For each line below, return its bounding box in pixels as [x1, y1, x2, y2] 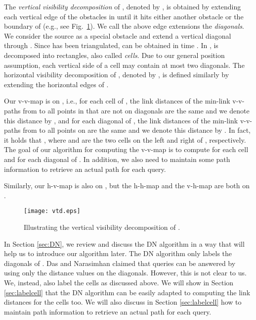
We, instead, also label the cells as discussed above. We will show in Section [4, 277, 234, 287]
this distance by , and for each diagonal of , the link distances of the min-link [4, 115, 238, 125]
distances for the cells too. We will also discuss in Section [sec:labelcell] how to [4, 297, 242, 307]
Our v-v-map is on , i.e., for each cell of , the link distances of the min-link [4, 96, 230, 106]
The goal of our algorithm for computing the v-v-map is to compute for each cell [4, 144, 249, 155]
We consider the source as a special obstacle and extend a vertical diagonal [4, 30, 231, 41]
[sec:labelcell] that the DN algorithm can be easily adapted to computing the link [4, 287, 251, 297]
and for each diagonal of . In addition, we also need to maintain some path [4, 154, 230, 164]
